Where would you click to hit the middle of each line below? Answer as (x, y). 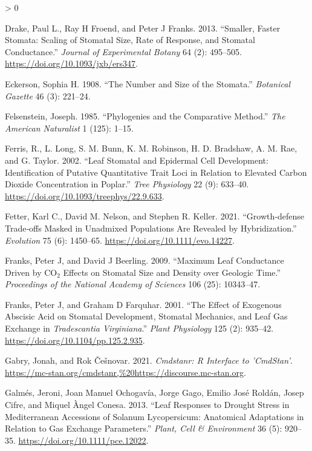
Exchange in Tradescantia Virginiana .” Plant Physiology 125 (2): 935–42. (139, 328)
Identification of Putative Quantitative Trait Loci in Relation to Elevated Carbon (156, 172)
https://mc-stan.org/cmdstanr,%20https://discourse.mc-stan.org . (125, 372)
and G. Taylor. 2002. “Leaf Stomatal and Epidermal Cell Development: (137, 160)
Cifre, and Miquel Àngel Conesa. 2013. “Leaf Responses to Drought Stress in (147, 405)
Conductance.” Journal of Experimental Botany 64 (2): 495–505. (123, 51)
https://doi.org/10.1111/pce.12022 (82, 440)
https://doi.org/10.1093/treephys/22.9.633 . (85, 195)
